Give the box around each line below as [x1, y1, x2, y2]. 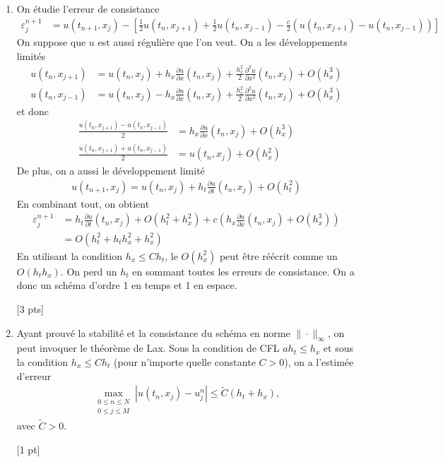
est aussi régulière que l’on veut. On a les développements [98, 35, 348, 49]
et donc [16, 103, 49, 118]
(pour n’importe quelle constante [114, 355, 256, 369]
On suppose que [16, 35, 86, 49]
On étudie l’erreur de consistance [16, 1, 160, 16]
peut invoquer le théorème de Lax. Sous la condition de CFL [16, 340, 280, 355]
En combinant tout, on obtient [16, 196, 150, 211]
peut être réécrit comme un [219, 248, 338, 263]
